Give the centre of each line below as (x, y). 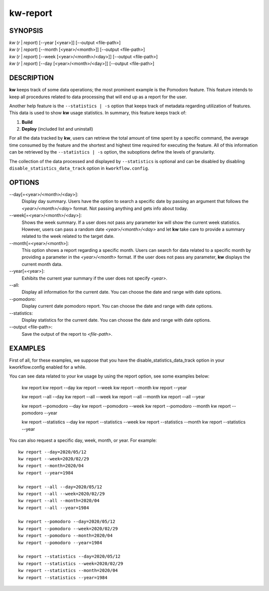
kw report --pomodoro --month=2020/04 (66, 536)
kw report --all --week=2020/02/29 (62, 493)
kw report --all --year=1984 (54, 508)
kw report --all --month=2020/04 (59, 501)
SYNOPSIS (26, 31)
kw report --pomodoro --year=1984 (60, 543)
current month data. (42, 264)
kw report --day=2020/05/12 (52, 452)
